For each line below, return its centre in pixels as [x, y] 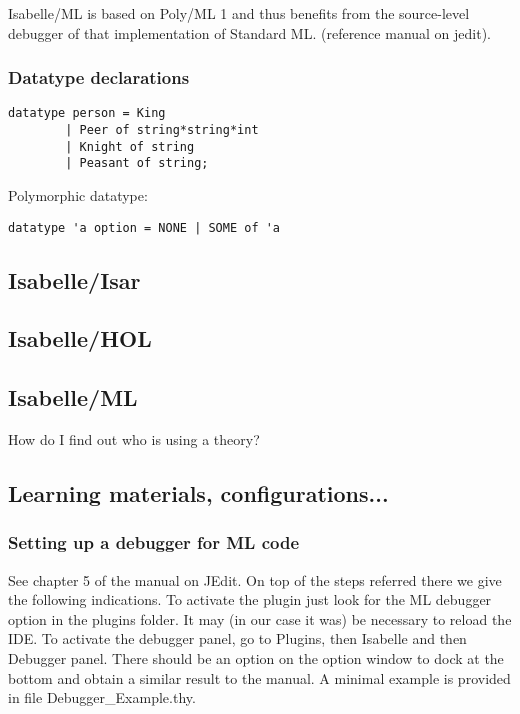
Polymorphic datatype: [78, 195]
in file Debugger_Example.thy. [102, 697]
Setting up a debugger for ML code [154, 542]
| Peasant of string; [137, 163]
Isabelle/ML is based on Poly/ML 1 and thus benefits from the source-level [239, 13]
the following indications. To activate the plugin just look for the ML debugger [250, 599]
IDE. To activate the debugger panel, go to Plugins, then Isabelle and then [237, 638]
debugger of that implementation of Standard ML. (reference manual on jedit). [250, 32]
